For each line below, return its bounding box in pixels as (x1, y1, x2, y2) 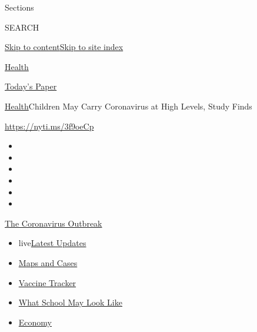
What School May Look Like (18, 296, 122, 308)
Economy (18, 316, 52, 328)
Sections (5, 1, 34, 13)
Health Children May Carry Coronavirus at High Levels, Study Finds (5, 99, 252, 112)
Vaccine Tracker (18, 276, 76, 288)
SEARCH (5, 21, 39, 33)
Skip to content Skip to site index (5, 41, 124, 53)
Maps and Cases (18, 256, 78, 268)
